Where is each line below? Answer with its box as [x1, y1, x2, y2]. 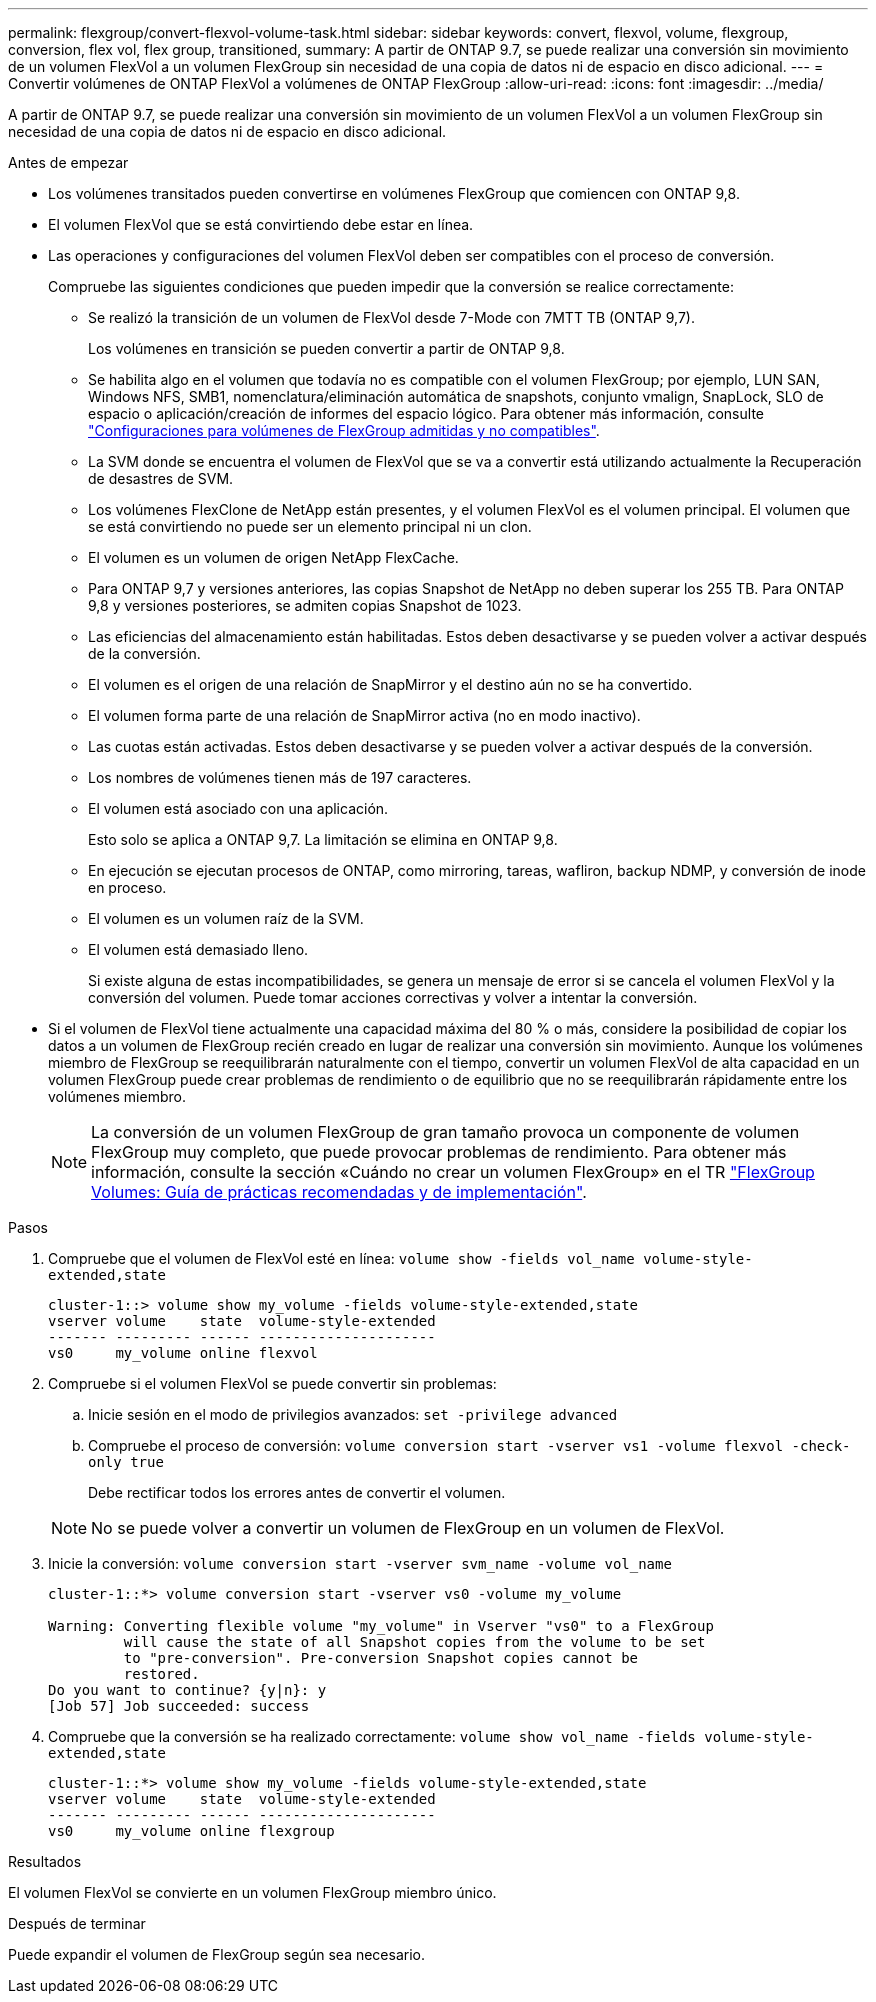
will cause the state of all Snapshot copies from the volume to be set [123, 1634, 706, 1650]
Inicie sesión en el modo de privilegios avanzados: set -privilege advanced [88, 1406, 618, 1423]
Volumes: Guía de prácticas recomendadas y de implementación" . [91, 1182, 587, 1202]
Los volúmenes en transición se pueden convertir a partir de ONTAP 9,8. [88, 340, 565, 357]
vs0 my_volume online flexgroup [48, 1823, 335, 1839]
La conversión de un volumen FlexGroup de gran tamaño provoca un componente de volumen [91, 1122, 800, 1142]
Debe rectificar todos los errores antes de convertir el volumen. [88, 1484, 506, 1501]
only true [88, 1454, 164, 1470]
